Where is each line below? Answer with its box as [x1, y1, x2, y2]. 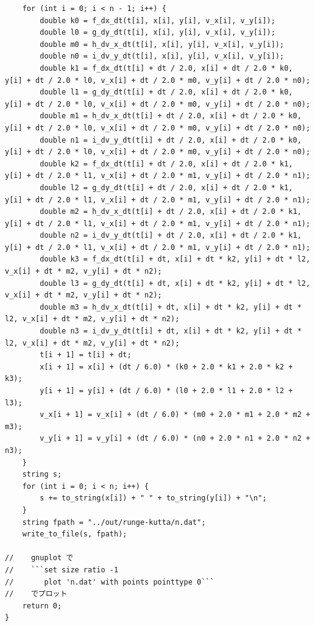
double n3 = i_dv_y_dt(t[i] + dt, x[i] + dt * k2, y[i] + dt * [40, 327, 302, 336]
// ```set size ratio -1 [5, 565, 119, 574]
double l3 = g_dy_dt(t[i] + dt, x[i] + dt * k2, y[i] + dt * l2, [40, 279, 311, 288]
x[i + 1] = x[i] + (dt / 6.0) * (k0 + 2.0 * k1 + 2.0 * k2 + [40, 362, 293, 371]
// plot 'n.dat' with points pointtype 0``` [5, 577, 214, 586]
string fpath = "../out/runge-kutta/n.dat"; [22, 518, 206, 527]
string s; [22, 470, 62, 479]
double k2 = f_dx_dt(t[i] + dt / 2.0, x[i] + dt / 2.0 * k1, [40, 159, 293, 168]
